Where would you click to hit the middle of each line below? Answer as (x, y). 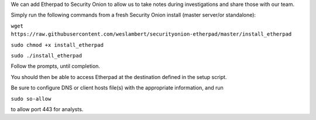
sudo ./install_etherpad (46, 55)
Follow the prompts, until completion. (56, 66)
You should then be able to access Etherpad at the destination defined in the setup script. (119, 77)
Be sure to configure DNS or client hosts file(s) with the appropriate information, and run (117, 88)
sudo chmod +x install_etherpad (57, 45)
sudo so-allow (31, 99)
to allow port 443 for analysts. (47, 109)
